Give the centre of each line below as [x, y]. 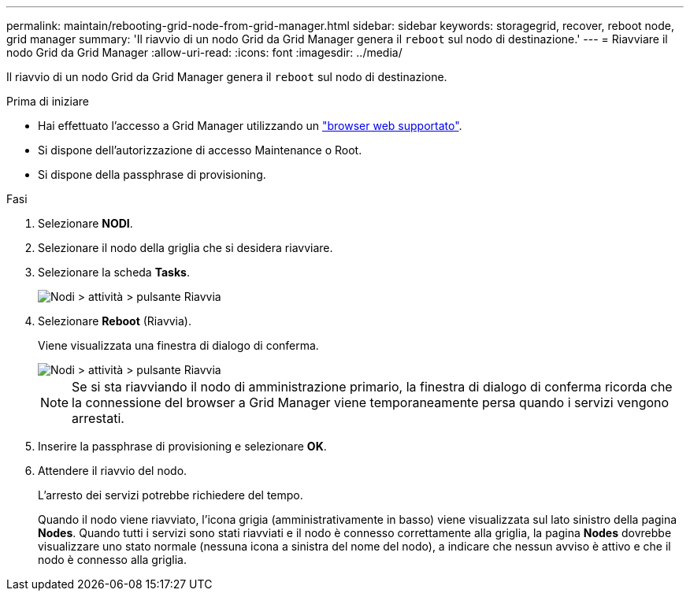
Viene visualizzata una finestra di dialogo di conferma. [178, 345]
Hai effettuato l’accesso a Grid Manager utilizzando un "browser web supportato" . [250, 126]
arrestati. [98, 418]
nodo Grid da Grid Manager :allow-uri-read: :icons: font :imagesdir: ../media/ [204, 52]
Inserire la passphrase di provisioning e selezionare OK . [182, 446]
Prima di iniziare [48, 101]
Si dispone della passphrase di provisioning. [152, 174]
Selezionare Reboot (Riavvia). [115, 321]
